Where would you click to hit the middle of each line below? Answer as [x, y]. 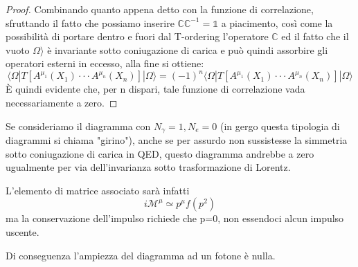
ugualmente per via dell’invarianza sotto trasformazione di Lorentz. [148, 167]
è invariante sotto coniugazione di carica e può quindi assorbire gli [188, 49]
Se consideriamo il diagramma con [78, 126]
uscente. [23, 232]
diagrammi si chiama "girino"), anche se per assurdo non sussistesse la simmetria [177, 140]
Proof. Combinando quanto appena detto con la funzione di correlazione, [160, 9]
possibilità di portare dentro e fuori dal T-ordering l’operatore [137, 36]
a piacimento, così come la [277, 22]
